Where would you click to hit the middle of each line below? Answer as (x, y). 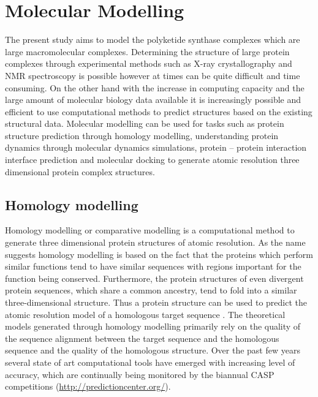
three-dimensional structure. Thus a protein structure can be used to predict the (156, 302)
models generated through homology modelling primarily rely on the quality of (153, 326)
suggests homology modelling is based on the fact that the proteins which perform (159, 254)
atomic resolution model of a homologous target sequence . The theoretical (145, 314)
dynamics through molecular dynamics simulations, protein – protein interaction (156, 147)
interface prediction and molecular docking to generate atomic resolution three (152, 160)
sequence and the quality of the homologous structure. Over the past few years (153, 350)
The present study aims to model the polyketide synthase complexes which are (153, 40)
